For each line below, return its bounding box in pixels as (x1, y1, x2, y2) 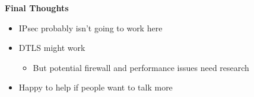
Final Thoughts (5, 2, 69, 14)
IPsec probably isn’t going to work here (18, 21, 163, 34)
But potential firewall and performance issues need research (33, 61, 249, 73)
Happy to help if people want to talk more (18, 81, 173, 93)
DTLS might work (18, 41, 85, 54)
